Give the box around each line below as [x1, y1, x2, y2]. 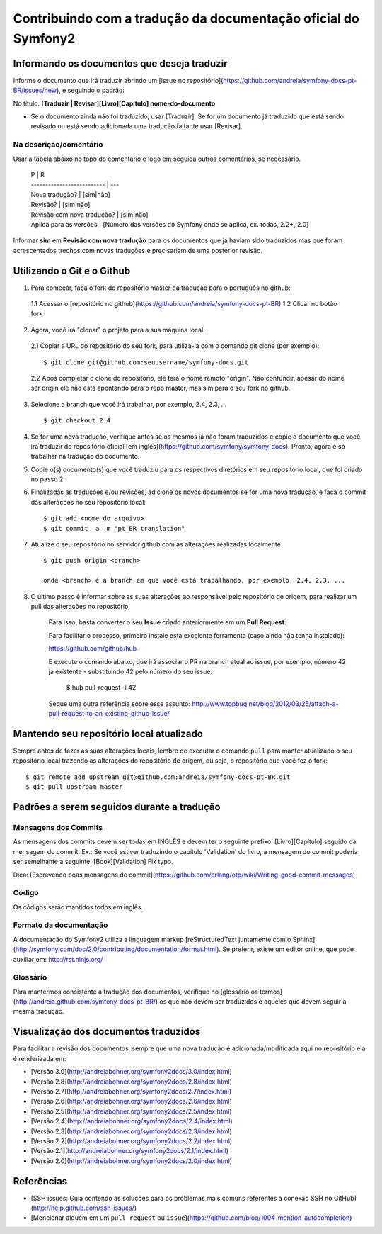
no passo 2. [30, 475, 65, 483]
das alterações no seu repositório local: [30, 498, 146, 506]
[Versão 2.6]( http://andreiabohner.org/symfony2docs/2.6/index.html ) [30, 1097, 233, 1106]
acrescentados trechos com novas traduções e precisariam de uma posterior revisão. [13, 246, 263, 254]
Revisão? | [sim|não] [30, 201, 91, 209]
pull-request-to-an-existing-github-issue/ [48, 709, 170, 718]
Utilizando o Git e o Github [13, 264, 131, 276]
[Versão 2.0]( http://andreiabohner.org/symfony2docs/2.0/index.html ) [30, 1156, 233, 1165]
